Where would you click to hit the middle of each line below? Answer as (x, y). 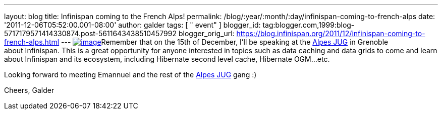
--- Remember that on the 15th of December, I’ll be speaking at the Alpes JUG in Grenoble (225, 42)
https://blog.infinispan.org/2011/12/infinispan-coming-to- (331, 33)
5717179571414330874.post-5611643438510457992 (91, 33)
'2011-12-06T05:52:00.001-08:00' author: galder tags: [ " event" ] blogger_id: (132, 25)
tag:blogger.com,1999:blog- (309, 25)
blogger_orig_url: (206, 33)
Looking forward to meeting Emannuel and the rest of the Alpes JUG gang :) (130, 75)
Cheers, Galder (29, 90)
